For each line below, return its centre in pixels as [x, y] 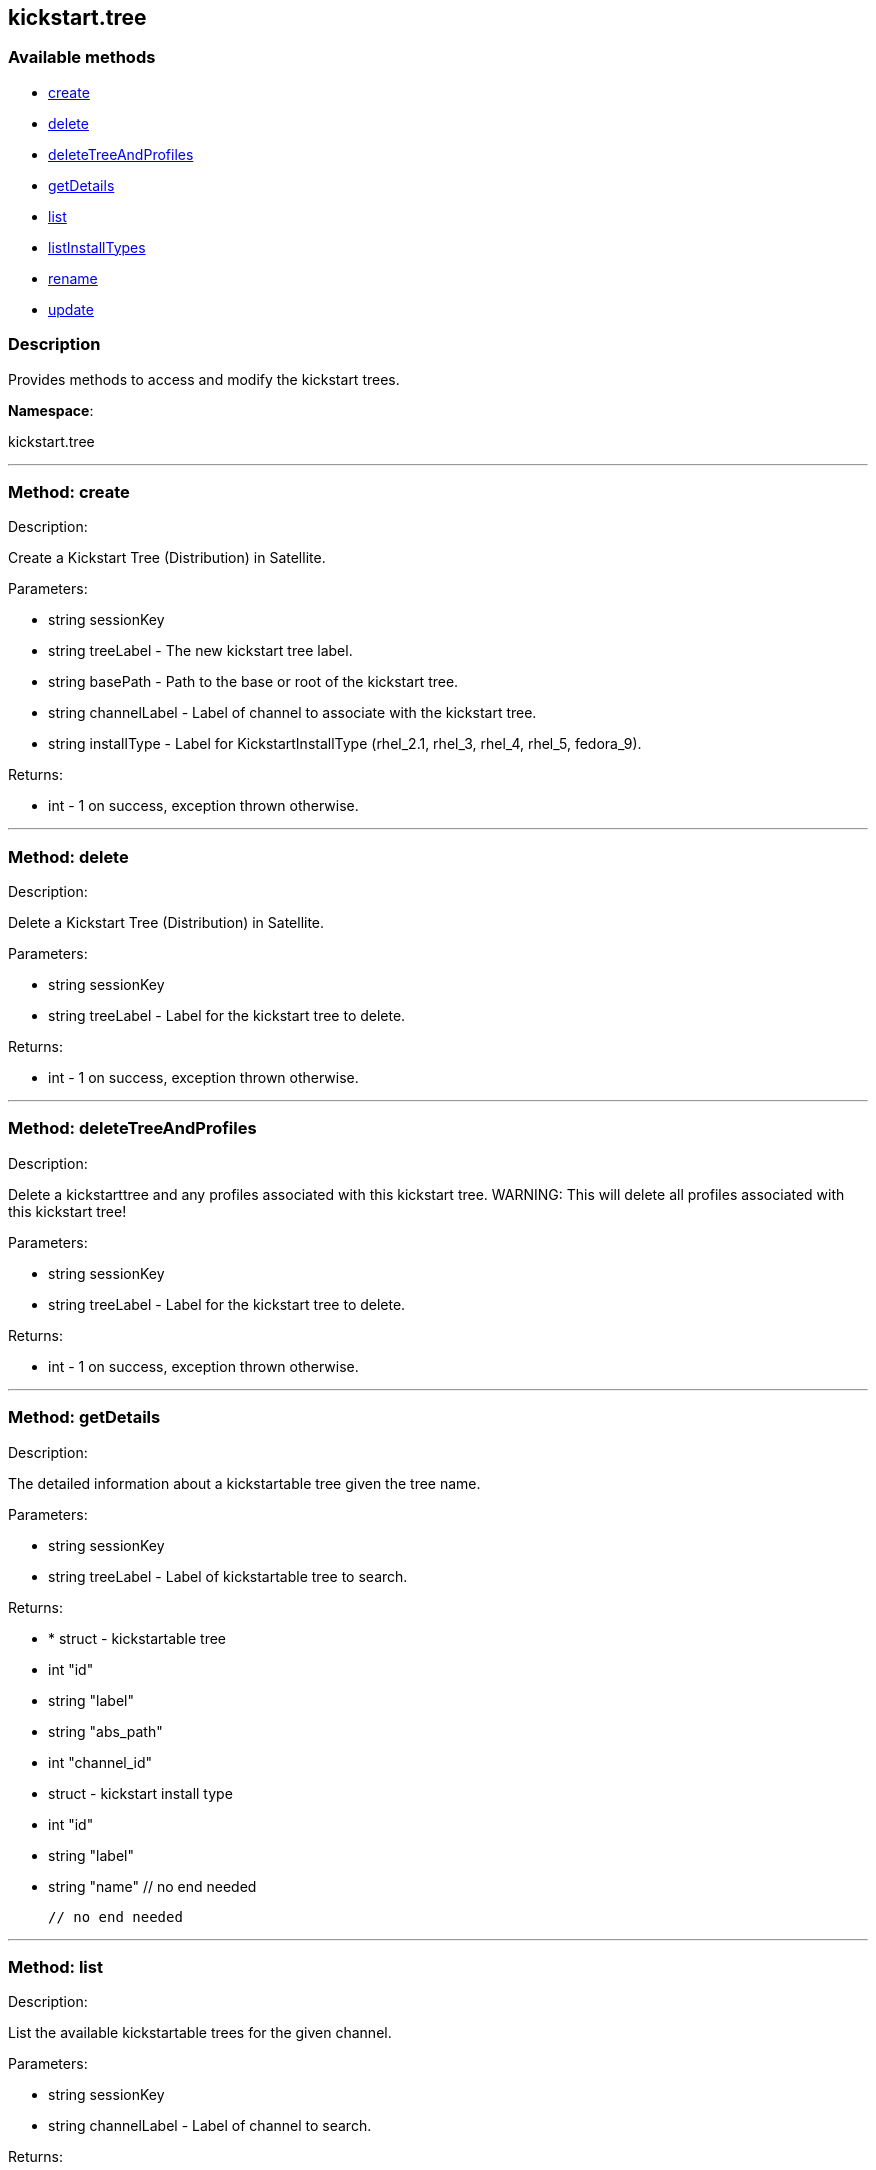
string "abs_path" [105, 1731]
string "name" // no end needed [152, 1886]
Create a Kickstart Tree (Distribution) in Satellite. [167, 558]
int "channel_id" [100, 1762]
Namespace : [51, 410]
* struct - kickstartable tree [137, 1638]
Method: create [69, 491]
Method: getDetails [84, 1417]
